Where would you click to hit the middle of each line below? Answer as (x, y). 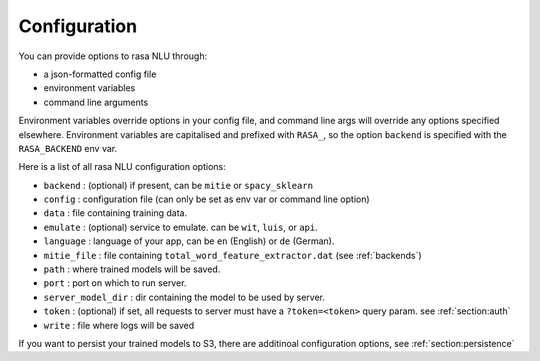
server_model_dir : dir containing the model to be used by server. (184, 297)
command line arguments (96, 102)
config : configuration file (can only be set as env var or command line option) (206, 199)
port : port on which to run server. (115, 283)
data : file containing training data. (115, 213)
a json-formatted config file (100, 74)
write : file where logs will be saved (119, 325)
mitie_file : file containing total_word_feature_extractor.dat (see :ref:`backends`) (232, 255)
